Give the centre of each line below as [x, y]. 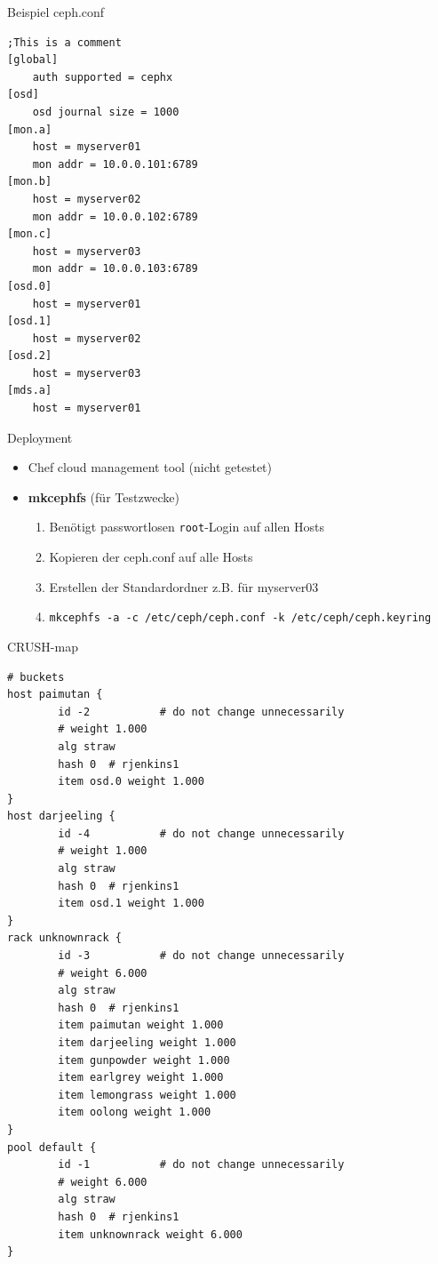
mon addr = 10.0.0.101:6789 [115, 164]
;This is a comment [64, 42]
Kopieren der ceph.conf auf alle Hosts [151, 557]
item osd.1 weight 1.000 [131, 904]
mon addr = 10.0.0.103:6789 [115, 269]
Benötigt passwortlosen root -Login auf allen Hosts [187, 527]
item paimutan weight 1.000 [141, 1025]
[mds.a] [30, 391]
